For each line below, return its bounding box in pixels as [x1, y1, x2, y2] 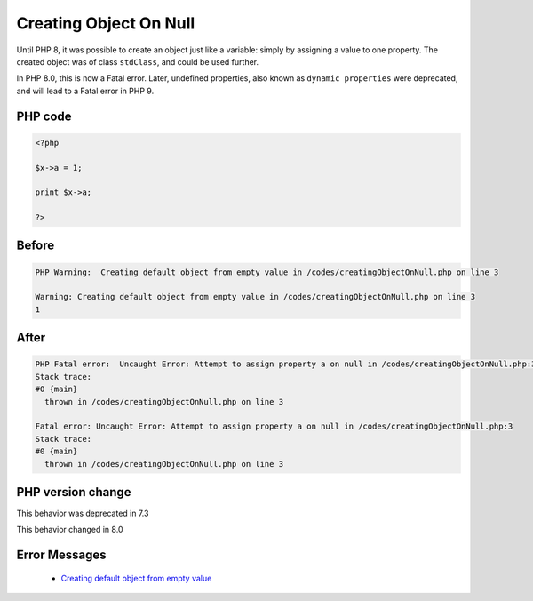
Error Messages [16, 548, 107, 563]
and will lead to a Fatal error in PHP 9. [16, 85, 155, 96]
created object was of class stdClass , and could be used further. [16, 56, 259, 67]
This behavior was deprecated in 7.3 [16, 508, 149, 519]
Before [16, 238, 55, 253]
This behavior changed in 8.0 [16, 525, 123, 535]
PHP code [16, 108, 72, 124]
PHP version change [16, 485, 132, 500]
